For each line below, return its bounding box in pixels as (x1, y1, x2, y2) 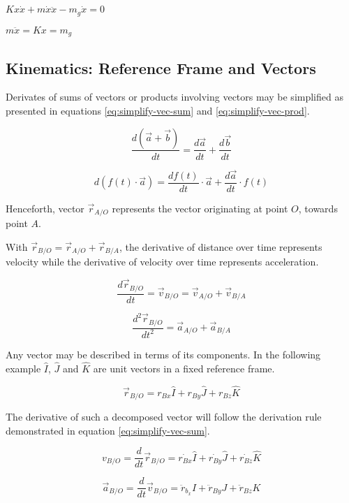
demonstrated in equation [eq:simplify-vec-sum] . (6, 423, 210, 437)
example (6, 360, 41, 375)
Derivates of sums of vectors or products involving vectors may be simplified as (6, 89, 343, 104)
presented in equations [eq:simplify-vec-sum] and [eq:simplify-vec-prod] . (6, 103, 310, 117)
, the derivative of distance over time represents (119, 239, 322, 254)
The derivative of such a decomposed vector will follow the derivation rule (6, 409, 322, 424)
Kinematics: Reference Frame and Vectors (6, 57, 316, 78)
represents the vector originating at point (112, 201, 288, 215)
